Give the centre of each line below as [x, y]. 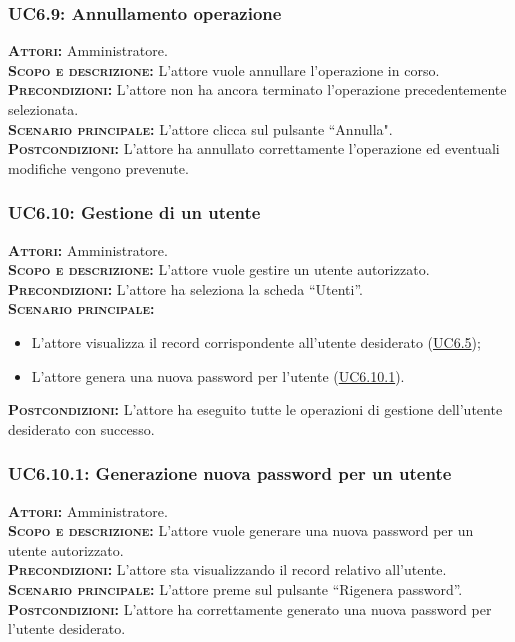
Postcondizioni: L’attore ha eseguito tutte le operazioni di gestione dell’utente [255, 409]
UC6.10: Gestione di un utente [134, 212]
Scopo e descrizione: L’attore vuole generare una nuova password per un [241, 530]
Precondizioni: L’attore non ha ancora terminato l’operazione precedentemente [257, 89]
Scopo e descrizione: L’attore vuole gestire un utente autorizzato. [219, 269]
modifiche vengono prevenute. [98, 167]
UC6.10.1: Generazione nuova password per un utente [230, 473]
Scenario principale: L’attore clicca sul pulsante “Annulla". [200, 128]
